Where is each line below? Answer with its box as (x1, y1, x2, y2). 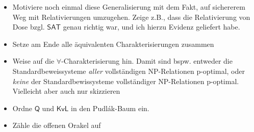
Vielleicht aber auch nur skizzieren (12, 86, 120, 96)
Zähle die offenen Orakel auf (12, 120, 101, 130)
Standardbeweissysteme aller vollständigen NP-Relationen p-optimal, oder (12, 65, 245, 76)
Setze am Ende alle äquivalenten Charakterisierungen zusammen (12, 38, 214, 49)
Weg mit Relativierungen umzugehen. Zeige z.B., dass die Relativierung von (12, 11, 250, 22)
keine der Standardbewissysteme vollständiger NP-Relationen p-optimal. (12, 75, 239, 86)
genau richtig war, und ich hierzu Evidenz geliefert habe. (63, 21, 240, 32)
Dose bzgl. (12, 21, 45, 32)
